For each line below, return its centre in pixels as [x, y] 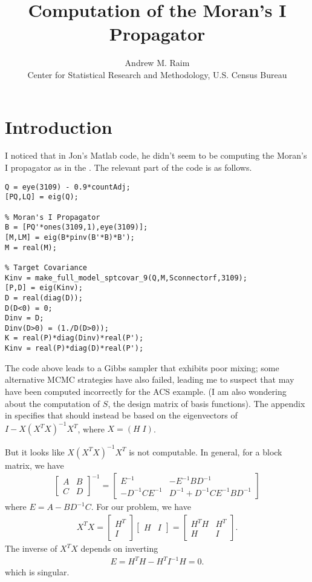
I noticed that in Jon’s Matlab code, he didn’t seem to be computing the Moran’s [156, 155]
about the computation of [53, 403]
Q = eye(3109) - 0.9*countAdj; [68, 187]
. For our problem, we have [141, 507]
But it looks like [35, 451]
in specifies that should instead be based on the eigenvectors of [121, 415]
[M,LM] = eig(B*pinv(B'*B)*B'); [70, 237]
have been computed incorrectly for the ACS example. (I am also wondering [146, 391]
